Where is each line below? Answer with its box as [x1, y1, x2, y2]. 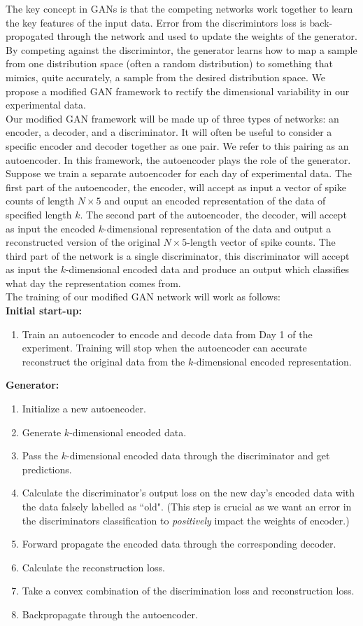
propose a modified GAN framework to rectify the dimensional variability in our [6, 83, 350, 98]
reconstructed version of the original [6, 235, 160, 249]
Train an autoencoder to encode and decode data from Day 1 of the [22, 326, 313, 341]
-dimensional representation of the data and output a [104, 221, 332, 235]
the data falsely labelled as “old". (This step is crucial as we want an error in [22, 499, 352, 513]
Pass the [22, 448, 59, 463]
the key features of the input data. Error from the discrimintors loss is [6, 15, 306, 29]
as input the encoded [6, 221, 96, 235]
